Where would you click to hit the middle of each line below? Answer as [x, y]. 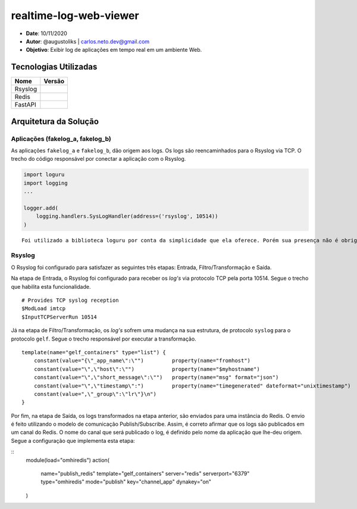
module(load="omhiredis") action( [68, 460]
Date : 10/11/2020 [47, 33]
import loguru [44, 175]
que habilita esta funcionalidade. [51, 286]
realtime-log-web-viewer [75, 15]
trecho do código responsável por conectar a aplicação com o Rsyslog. [98, 159]
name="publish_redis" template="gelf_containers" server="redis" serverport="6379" [145, 474]
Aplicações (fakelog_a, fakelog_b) [61, 139]
